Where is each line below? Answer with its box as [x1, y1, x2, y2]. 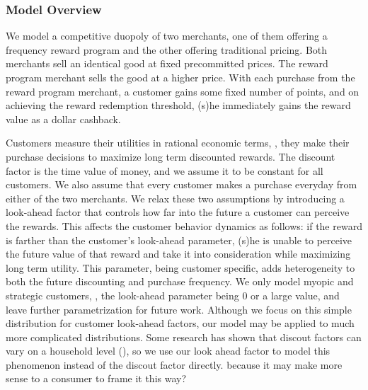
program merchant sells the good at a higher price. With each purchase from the [6, 70, 355, 84]
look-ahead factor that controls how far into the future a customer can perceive [6, 205, 350, 219]
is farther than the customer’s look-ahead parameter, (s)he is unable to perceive [6, 232, 352, 247]
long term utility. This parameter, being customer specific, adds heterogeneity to [6, 260, 355, 275]
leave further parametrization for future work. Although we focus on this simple [6, 302, 352, 316]
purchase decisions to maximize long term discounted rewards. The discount [6, 149, 335, 164]
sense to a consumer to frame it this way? [6, 371, 187, 386]
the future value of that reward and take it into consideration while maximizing [6, 246, 351, 261]
